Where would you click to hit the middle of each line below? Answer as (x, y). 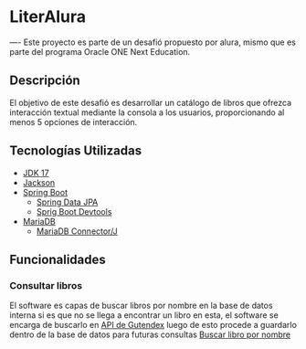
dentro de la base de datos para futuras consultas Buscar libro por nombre (150, 334)
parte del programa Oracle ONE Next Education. (100, 51)
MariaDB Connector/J (77, 231)
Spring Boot (45, 192)
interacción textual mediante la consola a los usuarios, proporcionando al (147, 112)
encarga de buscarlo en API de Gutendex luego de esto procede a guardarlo (153, 325)
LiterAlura (48, 17)
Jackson (39, 182)
